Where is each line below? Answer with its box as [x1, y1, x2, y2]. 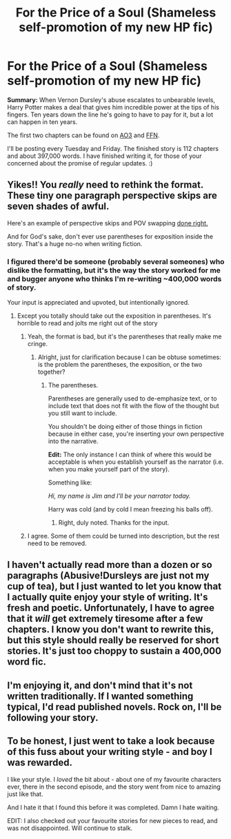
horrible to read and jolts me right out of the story [17, 319, 158, 327]
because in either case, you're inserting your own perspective [48, 429, 224, 438]
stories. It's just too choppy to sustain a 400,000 [7, 645, 222, 657]
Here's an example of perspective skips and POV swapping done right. [7, 219, 208, 227]
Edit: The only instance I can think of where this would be [48, 450, 212, 459]
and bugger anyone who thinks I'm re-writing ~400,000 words [7, 274, 222, 283]
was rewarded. [7, 757, 73, 769]
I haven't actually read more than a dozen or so [7, 559, 212, 571]
